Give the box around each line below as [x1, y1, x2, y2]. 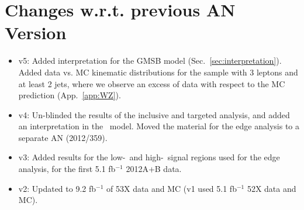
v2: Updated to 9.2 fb [18, 182, 96, 194]
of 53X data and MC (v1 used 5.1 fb [106, 182, 237, 194]
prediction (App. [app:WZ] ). [18, 89, 121, 101]
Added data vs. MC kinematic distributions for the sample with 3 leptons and [18, 66, 298, 78]
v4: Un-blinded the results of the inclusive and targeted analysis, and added [18, 108, 290, 121]
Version [5, 20, 67, 44]
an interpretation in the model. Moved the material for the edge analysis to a [18, 120, 299, 132]
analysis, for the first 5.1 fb [18, 163, 116, 175]
